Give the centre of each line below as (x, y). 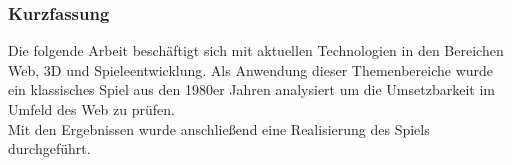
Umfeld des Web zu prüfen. (91, 109)
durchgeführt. (49, 148)
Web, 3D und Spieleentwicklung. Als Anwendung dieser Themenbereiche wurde (251, 69)
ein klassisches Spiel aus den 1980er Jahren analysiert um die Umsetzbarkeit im (251, 89)
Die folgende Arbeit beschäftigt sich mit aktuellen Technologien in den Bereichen (256, 50)
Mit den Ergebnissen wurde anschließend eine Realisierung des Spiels (219, 128)
